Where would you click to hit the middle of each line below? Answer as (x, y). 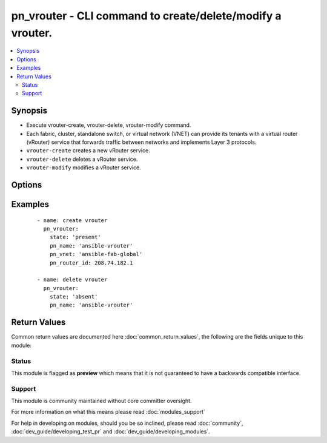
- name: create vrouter (72, 220)
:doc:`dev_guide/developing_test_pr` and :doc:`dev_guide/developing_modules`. (111, 431)
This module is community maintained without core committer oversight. (101, 401)
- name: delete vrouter (72, 280)
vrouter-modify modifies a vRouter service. (84, 167)
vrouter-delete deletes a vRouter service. (82, 159)
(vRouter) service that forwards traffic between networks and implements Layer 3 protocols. (141, 142)
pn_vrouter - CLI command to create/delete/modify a (146, 16)
